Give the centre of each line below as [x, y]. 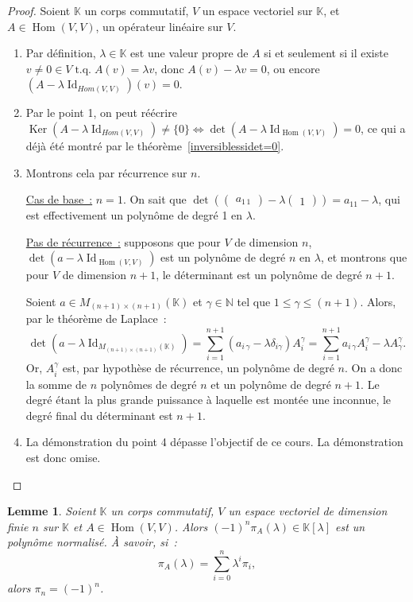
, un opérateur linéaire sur [159, 26]
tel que [254, 301]
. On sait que [154, 199]
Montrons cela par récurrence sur [106, 172]
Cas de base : [59, 199]
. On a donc [374, 368]
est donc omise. [63, 457]
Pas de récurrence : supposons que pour [123, 241]
